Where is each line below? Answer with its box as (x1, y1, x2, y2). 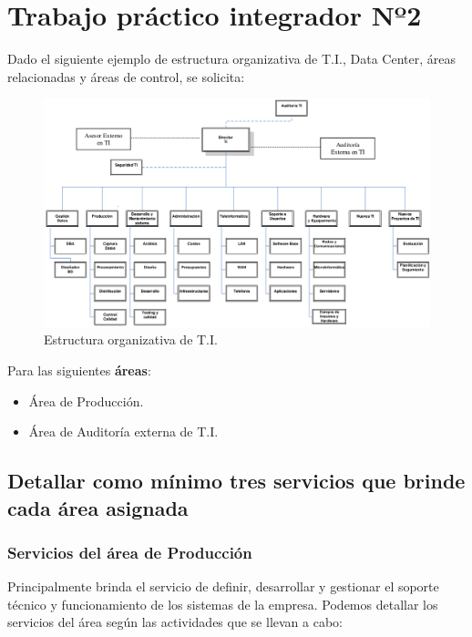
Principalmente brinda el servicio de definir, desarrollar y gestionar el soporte (7, 577, 439, 596)
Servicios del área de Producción (7, 540, 252, 563)
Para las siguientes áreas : (7, 361, 151, 379)
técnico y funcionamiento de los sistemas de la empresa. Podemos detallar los (7, 594, 438, 613)
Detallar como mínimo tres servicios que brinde (7, 467, 466, 495)
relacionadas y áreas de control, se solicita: (7, 67, 245, 86)
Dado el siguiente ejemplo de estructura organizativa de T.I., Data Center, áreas (7, 49, 456, 68)
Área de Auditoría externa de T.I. (28, 422, 219, 441)
